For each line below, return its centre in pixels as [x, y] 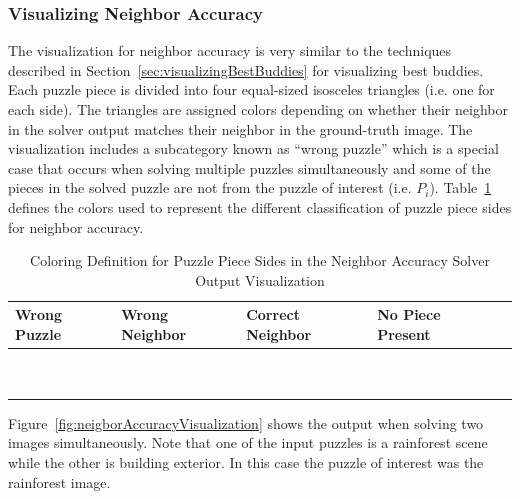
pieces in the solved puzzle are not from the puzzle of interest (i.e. [210, 187]
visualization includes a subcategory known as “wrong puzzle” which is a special [253, 148]
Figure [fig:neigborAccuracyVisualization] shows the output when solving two [246, 422]
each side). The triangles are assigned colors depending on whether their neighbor [258, 109]
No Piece [409, 314]
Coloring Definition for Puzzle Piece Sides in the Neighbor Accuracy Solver [260, 260]
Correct [273, 314]
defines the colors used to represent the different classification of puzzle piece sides [260, 206]
